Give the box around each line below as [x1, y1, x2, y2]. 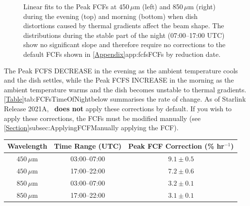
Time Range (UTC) [54, 141, 122, 151]
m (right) [188, 1, 216, 11]
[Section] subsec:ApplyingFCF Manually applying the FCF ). [4, 122, 179, 133]
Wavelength [7, 141, 48, 151]
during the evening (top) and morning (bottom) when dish [23, 11, 198, 21]
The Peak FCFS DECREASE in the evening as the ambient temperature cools [4, 65, 238, 75]
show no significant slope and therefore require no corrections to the [23, 39, 226, 50]
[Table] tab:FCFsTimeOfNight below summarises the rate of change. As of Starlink [4, 94, 246, 104]
